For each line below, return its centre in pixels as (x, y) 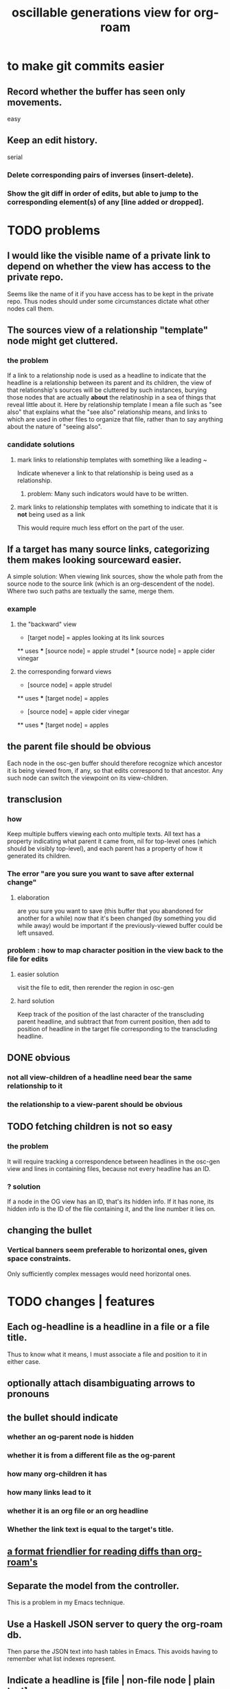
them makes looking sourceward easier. (94, 560)
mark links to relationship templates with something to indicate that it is (117, 507)
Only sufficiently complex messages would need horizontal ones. (99, 1274)
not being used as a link (51, 514)
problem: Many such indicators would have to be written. (108, 493)
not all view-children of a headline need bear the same (100, 1077)
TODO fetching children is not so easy (90, 1127)
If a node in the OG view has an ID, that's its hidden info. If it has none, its (111, 1202)
